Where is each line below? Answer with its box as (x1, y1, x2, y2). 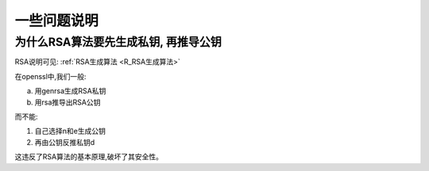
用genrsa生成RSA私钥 (34, 86, 106, 96)
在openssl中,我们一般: (14, 71, 87, 81)
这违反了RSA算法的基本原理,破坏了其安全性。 (14, 152, 163, 161)
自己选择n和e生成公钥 (34, 127, 106, 136)
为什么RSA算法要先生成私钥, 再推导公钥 (14, 35, 222, 49)
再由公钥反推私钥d (34, 137, 95, 146)
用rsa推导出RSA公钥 (34, 97, 101, 107)
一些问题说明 (14, 12, 99, 29)
